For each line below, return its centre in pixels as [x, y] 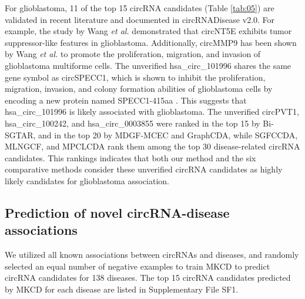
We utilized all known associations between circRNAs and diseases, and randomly [152, 255]
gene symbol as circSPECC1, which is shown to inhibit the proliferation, [135, 77]
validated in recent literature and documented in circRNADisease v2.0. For [140, 19]
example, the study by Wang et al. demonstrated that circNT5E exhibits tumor [148, 31]
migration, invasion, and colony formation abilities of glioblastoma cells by [139, 89]
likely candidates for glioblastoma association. [87, 180]
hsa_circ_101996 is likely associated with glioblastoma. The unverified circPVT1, [152, 112]
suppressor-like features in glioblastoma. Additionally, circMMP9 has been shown [151, 42]
